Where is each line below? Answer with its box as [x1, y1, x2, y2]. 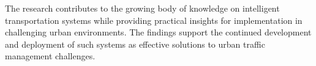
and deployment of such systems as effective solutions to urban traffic [5, 37, 265, 50]
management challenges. [5, 50, 96, 62]
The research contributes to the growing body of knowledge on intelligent [5, 2, 280, 14]
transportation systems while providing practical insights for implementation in [5, 13, 303, 26]
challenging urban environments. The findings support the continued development [5, 26, 312, 38]
